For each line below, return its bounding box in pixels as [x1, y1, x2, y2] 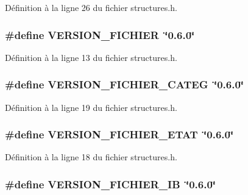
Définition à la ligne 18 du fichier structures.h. [5, 151, 177, 163]
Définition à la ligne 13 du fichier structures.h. [5, 51, 177, 63]
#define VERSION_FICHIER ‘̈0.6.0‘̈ [5, 27, 195, 42]
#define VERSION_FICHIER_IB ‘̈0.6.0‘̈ [5, 176, 216, 191]
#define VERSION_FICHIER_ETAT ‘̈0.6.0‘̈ [5, 127, 234, 142]
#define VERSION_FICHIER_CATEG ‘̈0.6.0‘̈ [5, 77, 244, 92]
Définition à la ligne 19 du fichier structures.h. [5, 101, 177, 113]
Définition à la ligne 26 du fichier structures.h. [5, 1, 177, 13]
